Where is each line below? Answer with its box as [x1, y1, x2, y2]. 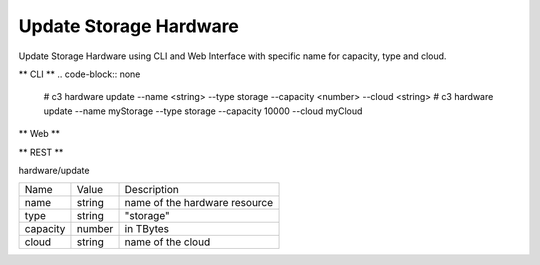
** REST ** [18, 146, 64, 158]
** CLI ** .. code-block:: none [18, 68, 141, 80]
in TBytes [124, 222, 170, 236]
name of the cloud [124, 235, 211, 249]
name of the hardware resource [124, 196, 274, 210]
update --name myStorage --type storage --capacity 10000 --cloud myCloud [43, 105, 363, 117]
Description [124, 183, 179, 197]
